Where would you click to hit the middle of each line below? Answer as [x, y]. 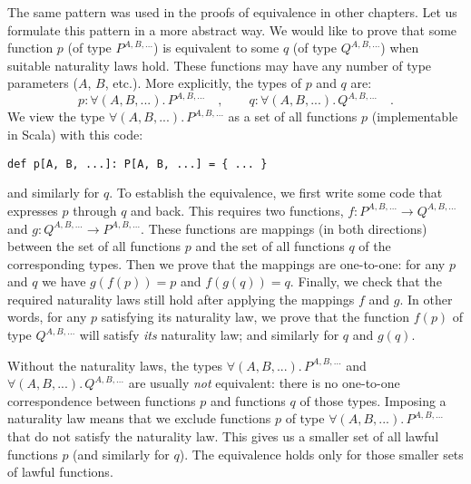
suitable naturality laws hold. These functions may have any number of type [220, 65]
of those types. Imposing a [373, 400]
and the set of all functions [270, 246]
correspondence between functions [102, 400]
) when [400, 48]
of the [375, 246]
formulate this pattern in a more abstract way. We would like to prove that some [232, 29]
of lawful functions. [60, 472]
